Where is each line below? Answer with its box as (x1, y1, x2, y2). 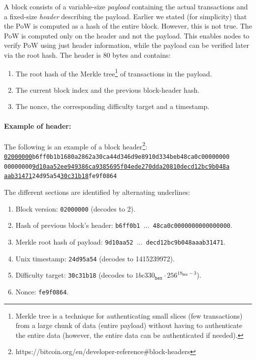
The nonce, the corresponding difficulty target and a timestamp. (15, 101, 210, 111)
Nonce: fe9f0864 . (15, 286, 69, 296)
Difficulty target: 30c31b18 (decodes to (15, 270, 133, 280)
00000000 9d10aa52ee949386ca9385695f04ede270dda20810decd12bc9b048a (4, 163, 230, 170)
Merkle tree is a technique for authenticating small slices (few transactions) (15, 310, 243, 321)
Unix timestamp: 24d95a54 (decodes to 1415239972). (15, 253, 175, 263)
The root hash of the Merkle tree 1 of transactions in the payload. (15, 67, 212, 78)
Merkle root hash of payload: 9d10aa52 (15, 236, 133, 247)
